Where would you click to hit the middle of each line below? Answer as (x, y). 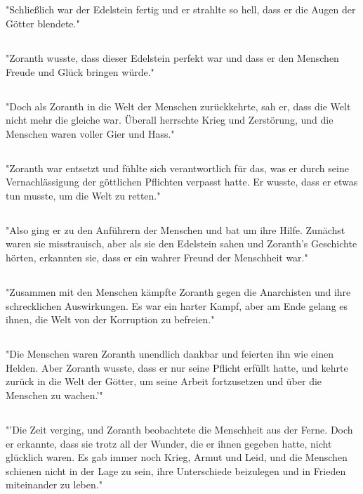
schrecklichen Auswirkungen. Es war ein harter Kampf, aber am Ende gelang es (177, 305)
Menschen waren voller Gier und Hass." (90, 133)
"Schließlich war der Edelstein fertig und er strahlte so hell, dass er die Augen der (181, 9)
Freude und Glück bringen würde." (80, 71)
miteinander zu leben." (54, 485)
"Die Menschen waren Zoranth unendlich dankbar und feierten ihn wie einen (170, 354)
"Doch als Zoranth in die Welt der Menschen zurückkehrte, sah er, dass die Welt (178, 106)
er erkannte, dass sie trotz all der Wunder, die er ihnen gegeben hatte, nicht (169, 443)
